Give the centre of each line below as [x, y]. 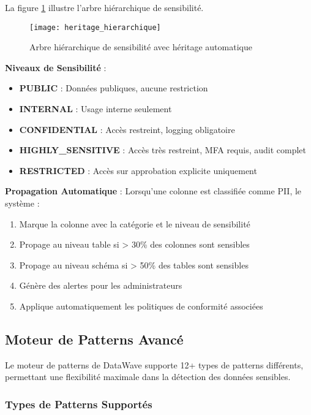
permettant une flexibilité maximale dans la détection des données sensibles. [148, 377]
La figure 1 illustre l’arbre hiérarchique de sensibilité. [104, 7]
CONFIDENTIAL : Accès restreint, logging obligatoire [127, 129]
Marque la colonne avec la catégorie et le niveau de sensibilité [135, 223]
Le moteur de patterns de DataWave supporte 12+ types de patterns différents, [154, 364]
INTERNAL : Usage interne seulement [96, 109]
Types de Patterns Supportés [79, 404]
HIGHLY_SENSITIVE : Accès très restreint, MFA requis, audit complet [163, 150]
